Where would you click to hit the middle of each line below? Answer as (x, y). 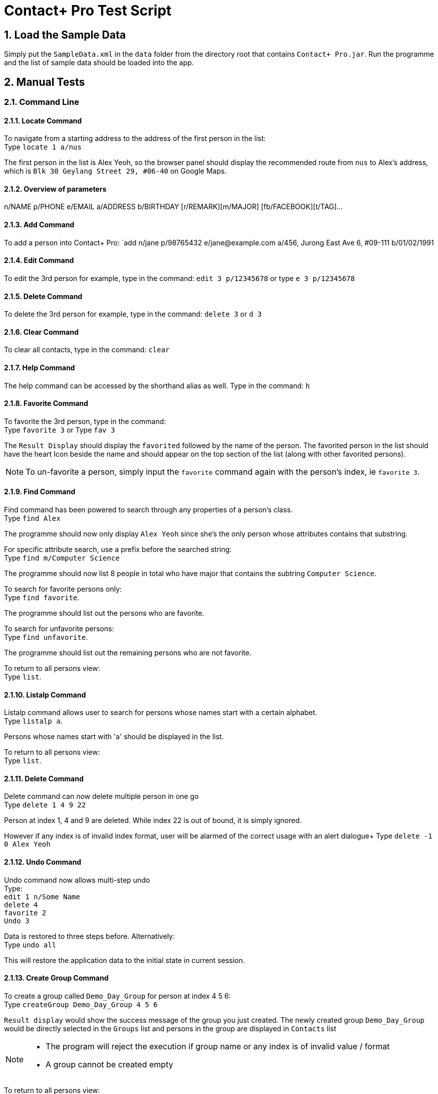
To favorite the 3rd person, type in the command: (85, 421)
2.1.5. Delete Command (43, 296)
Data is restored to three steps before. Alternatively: (89, 936)
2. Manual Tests (45, 82)
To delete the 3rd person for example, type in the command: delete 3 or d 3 (133, 314)
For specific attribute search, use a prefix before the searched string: (118, 549)
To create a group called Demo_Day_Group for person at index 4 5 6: (118, 996)
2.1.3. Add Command (39, 225)
